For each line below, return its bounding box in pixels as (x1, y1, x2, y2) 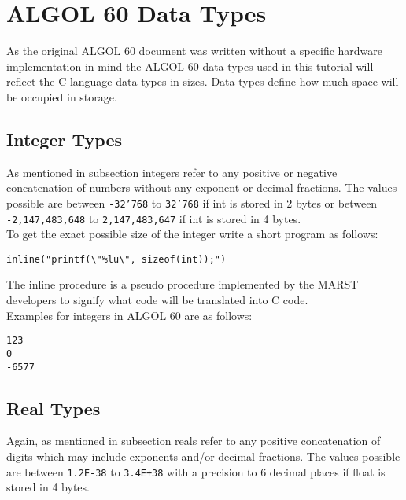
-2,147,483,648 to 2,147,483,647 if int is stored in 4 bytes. (6, 210, 301, 226)
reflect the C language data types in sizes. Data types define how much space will (6, 73, 399, 90)
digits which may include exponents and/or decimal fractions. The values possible (6, 448, 400, 464)
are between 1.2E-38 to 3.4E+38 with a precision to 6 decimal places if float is (6, 463, 386, 480)
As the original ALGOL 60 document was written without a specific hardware (6, 42, 383, 59)
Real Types (6, 395, 101, 420)
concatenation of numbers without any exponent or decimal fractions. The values (6, 179, 397, 196)
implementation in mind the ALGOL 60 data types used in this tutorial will (6, 57, 374, 74)
